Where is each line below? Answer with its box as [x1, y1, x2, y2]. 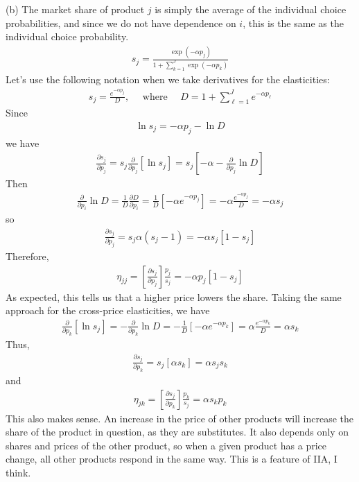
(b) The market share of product [6, 2, 145, 16]
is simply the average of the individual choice [155, 2, 347, 16]
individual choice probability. [6, 29, 129, 44]
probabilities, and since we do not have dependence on [6, 15, 236, 30]
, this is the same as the [243, 15, 344, 30]
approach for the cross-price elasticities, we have [6, 303, 210, 318]
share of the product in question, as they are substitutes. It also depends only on [6, 424, 349, 439]
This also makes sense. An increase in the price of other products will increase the [6, 411, 354, 425]
